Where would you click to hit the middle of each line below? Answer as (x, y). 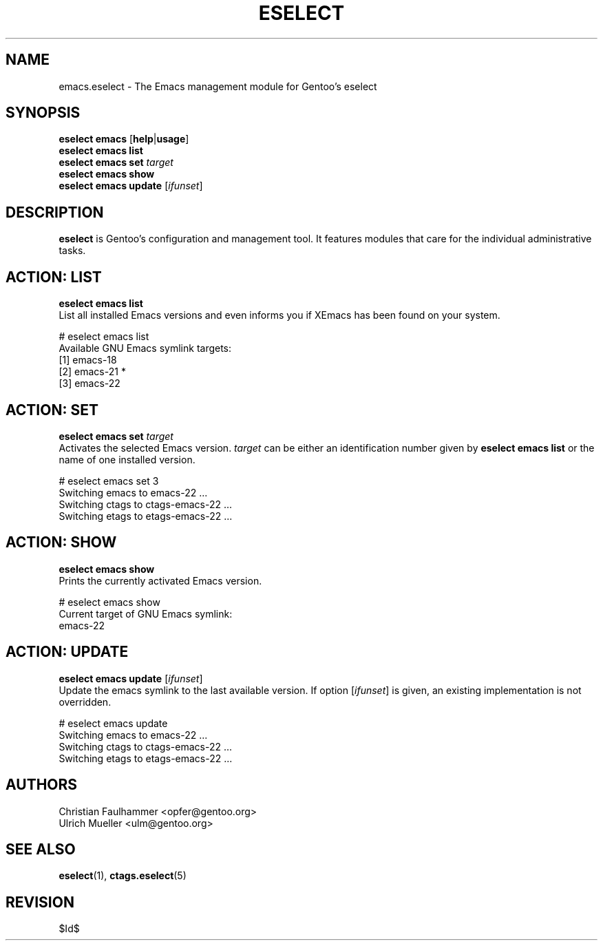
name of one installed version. (127, 459)
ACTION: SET (52, 410)
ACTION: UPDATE (67, 652)
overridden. (85, 702)
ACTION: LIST (54, 277)
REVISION (40, 902)
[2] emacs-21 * (92, 372)
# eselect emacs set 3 (109, 481)
